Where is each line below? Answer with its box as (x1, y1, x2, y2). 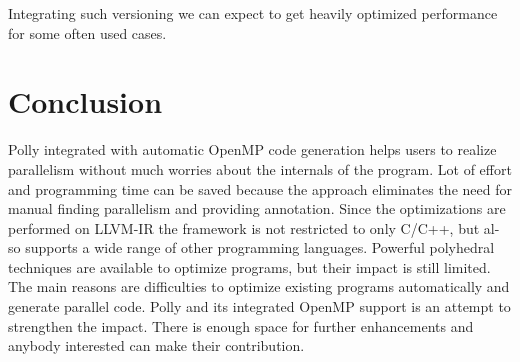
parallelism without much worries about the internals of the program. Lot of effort (8, 158, 512, 179)
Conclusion (8, 81, 163, 122)
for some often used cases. (8, 22, 167, 43)
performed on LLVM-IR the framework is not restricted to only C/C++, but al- (8, 217, 500, 238)
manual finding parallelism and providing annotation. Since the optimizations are (8, 198, 506, 219)
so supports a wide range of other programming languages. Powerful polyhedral (8, 237, 495, 258)
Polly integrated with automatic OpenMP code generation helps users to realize (8, 139, 497, 160)
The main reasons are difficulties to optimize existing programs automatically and (8, 276, 510, 297)
